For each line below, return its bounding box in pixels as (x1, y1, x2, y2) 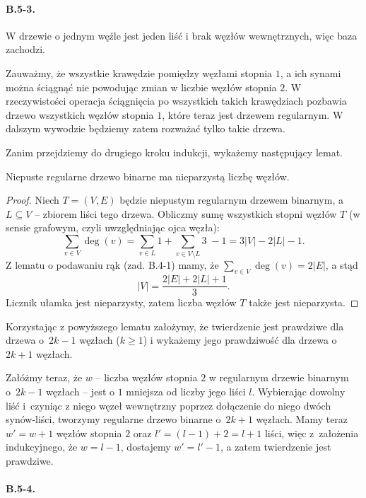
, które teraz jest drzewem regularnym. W (162, 107, 343, 122)
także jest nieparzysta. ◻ (249, 295, 359, 310)
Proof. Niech (6, 192, 59, 207)
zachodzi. (6, 42, 45, 57)
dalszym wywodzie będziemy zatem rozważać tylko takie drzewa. (6, 121, 285, 136)
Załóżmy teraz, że (6, 370, 83, 385)
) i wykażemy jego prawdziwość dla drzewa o (143, 332, 337, 347)
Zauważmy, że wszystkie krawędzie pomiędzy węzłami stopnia (6, 65, 273, 80)
